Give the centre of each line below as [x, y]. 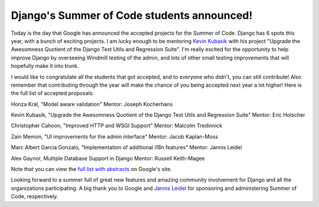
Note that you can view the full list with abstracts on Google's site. [92, 169]
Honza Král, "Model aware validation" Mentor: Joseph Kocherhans [92, 104]
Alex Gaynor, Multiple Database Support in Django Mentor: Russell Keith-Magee [108, 158]
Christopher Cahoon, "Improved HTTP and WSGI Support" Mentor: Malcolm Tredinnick [117, 126]
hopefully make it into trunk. [45, 66]
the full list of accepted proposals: [53, 93]
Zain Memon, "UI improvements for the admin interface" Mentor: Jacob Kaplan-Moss [115, 136]
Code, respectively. [35, 196]
